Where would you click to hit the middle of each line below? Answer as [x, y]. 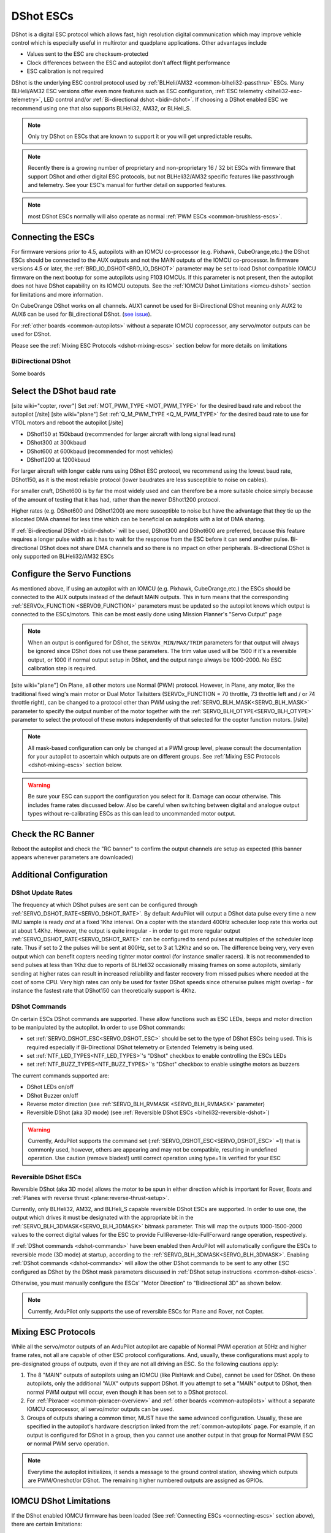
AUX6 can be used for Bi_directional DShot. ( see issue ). [82, 314]
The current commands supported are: [60, 1076]
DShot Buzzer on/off [53, 1095]
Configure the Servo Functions [71, 574]
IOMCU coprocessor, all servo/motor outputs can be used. [101, 1409]
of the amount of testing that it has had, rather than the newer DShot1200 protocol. [116, 499]
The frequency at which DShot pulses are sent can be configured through [105, 905]
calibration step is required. [63, 668]
